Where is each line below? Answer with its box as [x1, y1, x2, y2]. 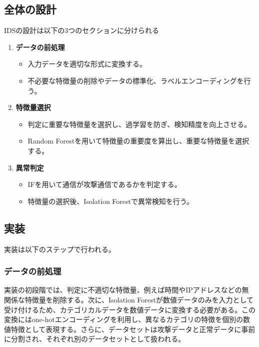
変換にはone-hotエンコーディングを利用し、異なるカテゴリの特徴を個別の [4, 314, 243, 324]
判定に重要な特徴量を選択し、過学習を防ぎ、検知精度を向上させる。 [27, 118, 251, 129]
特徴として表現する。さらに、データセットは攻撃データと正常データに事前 [10, 323, 256, 334]
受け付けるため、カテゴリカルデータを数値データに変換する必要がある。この [4, 304, 256, 314]
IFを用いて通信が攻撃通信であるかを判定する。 [27, 179, 182, 189]
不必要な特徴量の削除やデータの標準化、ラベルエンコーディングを [27, 75, 244, 85]
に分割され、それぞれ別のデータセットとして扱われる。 [4, 333, 186, 344]
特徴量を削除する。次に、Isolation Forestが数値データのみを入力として [24, 294, 254, 304]
